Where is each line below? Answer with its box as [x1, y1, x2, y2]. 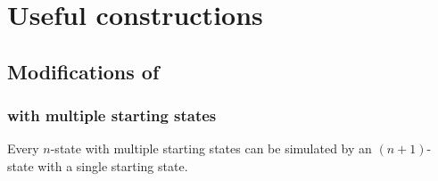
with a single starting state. [37, 156, 188, 175]
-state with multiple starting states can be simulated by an [50, 139, 372, 158]
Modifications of [7, 57, 160, 85]
